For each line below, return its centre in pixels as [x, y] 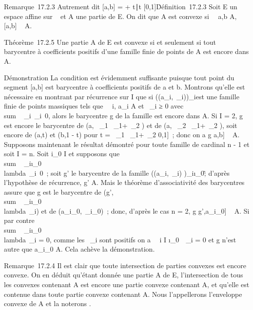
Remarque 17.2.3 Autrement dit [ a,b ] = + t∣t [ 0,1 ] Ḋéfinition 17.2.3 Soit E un [121, 6]
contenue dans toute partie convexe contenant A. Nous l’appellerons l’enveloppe [123, 294]
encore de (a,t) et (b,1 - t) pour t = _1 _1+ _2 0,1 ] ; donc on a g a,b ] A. [122, 135]
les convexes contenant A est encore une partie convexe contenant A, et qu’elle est [127, 284]
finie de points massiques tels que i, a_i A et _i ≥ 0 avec [94, 106]
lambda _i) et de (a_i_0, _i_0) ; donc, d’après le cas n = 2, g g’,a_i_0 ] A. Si [127, 210]
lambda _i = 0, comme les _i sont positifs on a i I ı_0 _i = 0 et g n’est [120, 239]
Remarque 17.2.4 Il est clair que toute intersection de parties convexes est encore [125, 265]
